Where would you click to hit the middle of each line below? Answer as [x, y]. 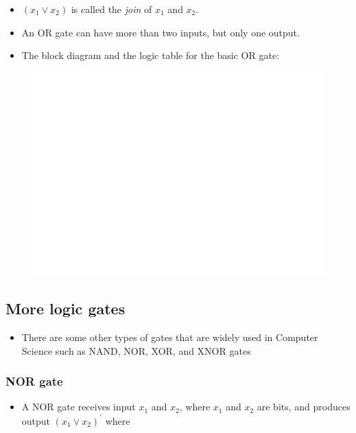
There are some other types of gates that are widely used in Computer [170, 337]
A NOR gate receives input [79, 407]
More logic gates [66, 308]
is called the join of [111, 9]
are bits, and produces [304, 407]
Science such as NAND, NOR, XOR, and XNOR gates [136, 350]
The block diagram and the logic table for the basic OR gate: [151, 55]
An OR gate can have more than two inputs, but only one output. [161, 32]
